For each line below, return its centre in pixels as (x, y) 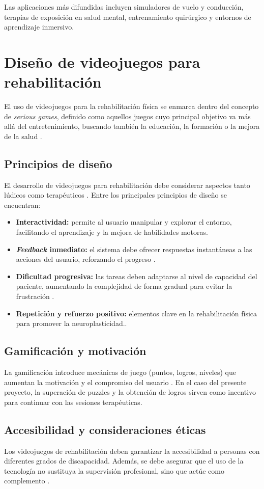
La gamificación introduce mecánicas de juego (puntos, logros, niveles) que (120, 372)
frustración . (35, 296)
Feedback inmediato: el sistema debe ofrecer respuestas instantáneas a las (134, 249)
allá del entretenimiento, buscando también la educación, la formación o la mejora (132, 126)
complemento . (27, 481)
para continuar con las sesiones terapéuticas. (73, 402)
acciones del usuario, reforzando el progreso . (86, 259)
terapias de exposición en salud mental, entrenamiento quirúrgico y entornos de (128, 17)
